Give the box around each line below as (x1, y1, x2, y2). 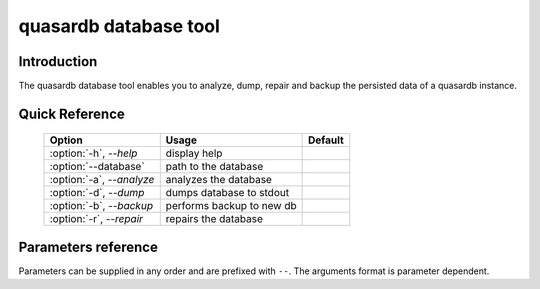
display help (165, 146, 223, 160)
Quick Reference (18, 105, 125, 122)
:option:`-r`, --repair (49, 212, 144, 226)
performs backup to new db (165, 199, 297, 213)
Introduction (18, 53, 98, 70)
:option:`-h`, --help (49, 146, 138, 160)
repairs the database (165, 212, 264, 226)
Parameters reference (18, 238, 159, 255)
